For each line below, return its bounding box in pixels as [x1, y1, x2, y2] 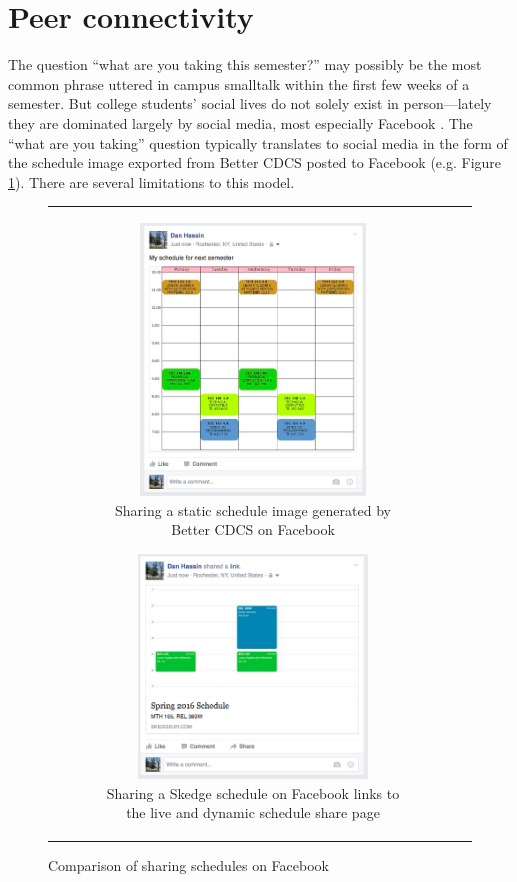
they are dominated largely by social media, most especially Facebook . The [8, 112, 473, 133]
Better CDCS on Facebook [171, 519, 335, 540]
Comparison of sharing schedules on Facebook [48, 854, 329, 875]
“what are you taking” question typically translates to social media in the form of [8, 132, 508, 153]
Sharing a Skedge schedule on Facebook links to [106, 782, 400, 803]
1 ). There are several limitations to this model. [8, 171, 295, 192]
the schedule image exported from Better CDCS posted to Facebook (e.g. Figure [8, 152, 502, 173]
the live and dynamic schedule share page [126, 802, 380, 823]
